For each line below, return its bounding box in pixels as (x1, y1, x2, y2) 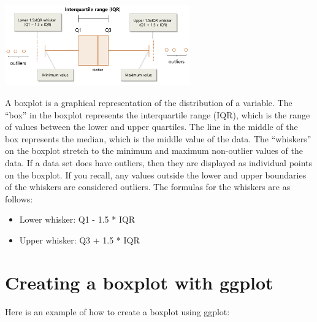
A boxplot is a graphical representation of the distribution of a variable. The (5, 96, 292, 109)
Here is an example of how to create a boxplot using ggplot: (5, 305, 230, 318)
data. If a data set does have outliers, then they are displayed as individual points (5, 156, 313, 169)
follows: (5, 192, 33, 205)
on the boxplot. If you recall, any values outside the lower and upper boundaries (5, 168, 307, 181)
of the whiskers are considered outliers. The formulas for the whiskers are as (5, 180, 291, 193)
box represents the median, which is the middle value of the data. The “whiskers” (5, 132, 311, 145)
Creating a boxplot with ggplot (5, 269, 273, 294)
